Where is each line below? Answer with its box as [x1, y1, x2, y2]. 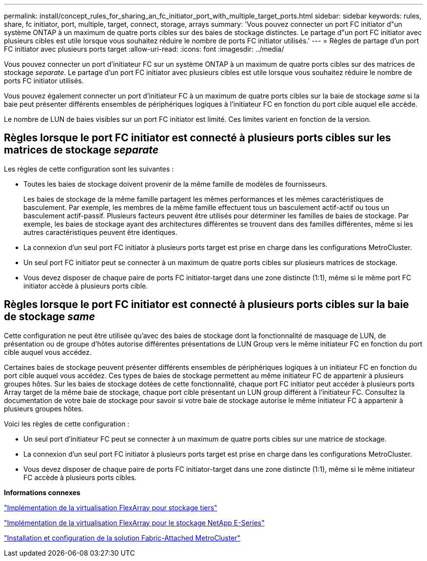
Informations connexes [4, 488, 80, 497]
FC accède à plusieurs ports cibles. [23, 473, 137, 482]
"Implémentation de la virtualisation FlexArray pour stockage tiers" [4, 503, 217, 512]
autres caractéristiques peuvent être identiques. [23, 228, 177, 236]
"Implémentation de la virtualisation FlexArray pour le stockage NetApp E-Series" [4, 518, 265, 527]
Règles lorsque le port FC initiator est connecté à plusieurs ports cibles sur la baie [4, 298, 409, 311]
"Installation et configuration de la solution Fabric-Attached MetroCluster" [4, 533, 241, 542]
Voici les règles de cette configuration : [4, 419, 130, 428]
